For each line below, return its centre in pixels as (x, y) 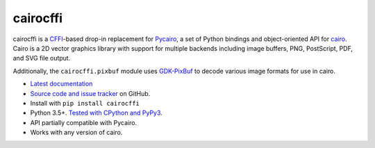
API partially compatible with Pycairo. (84, 122)
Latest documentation (61, 84)
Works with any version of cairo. (76, 133)
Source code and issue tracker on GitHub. (90, 93)
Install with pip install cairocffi (85, 103)
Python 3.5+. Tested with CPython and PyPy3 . (96, 113)
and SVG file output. (42, 58)
